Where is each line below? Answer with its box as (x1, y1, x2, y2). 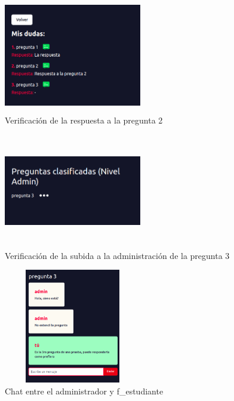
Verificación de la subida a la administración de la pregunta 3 (5, 249, 230, 261)
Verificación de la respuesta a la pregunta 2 (5, 113, 163, 126)
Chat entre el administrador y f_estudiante (5, 384, 164, 397)
